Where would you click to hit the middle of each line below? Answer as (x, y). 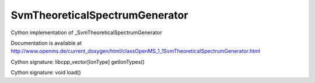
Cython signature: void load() (46, 73)
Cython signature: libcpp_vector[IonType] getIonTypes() (78, 62)
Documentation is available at (46, 43)
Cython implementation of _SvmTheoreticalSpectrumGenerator (87, 33)
